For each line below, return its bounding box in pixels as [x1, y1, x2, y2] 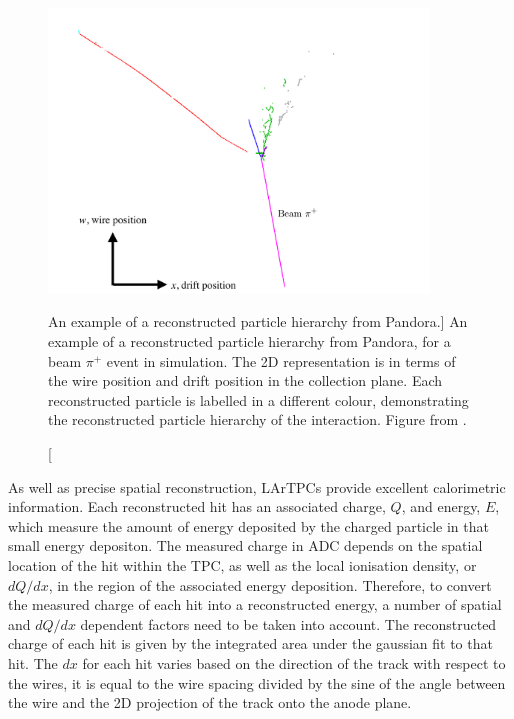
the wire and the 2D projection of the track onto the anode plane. [8, 692, 412, 713]
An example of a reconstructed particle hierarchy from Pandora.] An [48, 311, 468, 332]
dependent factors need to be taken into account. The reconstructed [80, 613, 497, 634]
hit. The [8, 652, 58, 673]
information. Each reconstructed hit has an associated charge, [8, 496, 386, 517]
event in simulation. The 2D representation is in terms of [106, 350, 456, 371]
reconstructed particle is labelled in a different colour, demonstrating [48, 389, 469, 410]
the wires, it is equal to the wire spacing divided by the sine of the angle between [8, 672, 506, 693]
